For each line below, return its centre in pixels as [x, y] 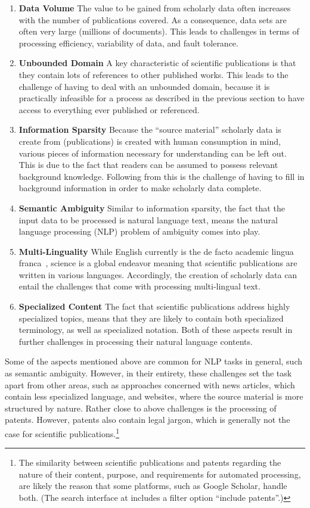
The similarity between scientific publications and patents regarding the [150, 462]
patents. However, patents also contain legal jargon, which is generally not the [148, 420]
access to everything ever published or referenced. [109, 109]
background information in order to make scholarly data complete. [140, 188]
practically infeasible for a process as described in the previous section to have [162, 98]
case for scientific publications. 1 [62, 433]
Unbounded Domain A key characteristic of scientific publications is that [157, 63]
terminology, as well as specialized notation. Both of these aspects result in [156, 330]
